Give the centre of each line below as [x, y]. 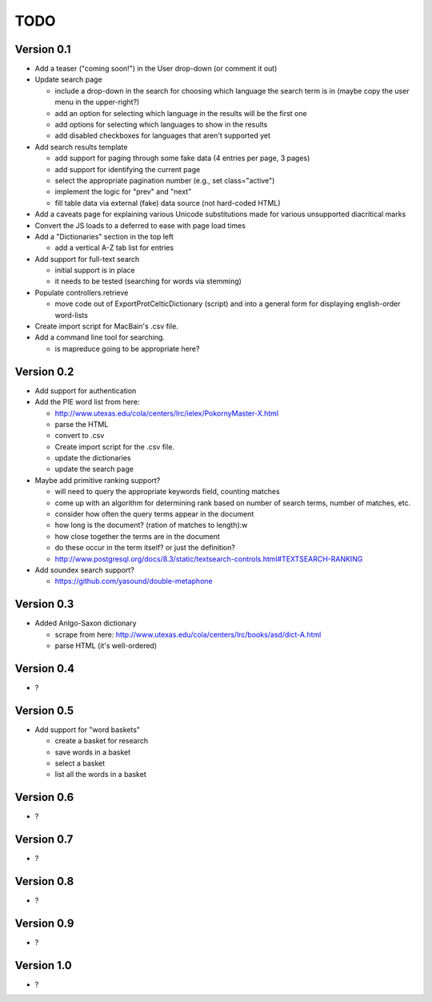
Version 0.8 [44, 881]
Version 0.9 [44, 923]
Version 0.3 [44, 604]
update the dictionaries [93, 458]
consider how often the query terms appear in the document [154, 514]
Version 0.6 [44, 797]
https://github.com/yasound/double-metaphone [134, 581]
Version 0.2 [44, 371]
